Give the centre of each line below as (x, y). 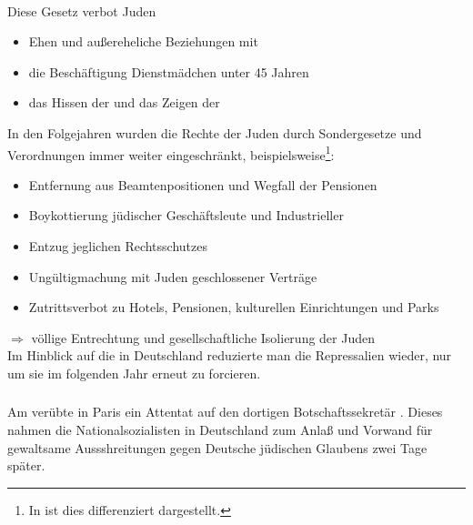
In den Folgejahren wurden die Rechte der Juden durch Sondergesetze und (215, 132)
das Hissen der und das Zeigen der (124, 102)
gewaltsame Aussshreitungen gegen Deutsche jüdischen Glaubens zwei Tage (217, 447)
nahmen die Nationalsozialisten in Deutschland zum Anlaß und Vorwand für (220, 430)
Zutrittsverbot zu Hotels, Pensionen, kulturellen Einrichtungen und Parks (234, 307)
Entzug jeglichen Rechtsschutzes (118, 246)
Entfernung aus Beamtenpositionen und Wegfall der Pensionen (203, 184)
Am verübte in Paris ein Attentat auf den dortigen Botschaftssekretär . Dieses (225, 412)
